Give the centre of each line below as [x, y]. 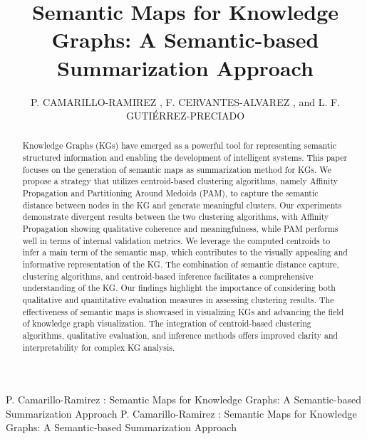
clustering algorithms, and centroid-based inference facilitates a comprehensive [168, 276]
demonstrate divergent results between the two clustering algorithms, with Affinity [176, 217]
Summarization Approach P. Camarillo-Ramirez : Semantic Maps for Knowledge [181, 413]
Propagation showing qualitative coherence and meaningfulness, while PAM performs [180, 229]
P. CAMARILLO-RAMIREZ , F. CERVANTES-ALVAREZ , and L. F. [185, 101]
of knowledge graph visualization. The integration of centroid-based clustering [167, 323]
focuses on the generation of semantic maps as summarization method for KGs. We [177, 169]
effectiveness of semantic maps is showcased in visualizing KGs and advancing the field [183, 311]
